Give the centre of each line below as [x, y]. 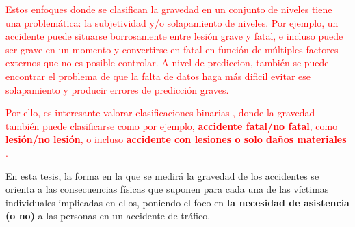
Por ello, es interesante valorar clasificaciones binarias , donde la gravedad [160, 112]
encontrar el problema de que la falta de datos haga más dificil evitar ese [158, 76]
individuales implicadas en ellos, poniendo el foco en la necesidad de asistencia [177, 202]
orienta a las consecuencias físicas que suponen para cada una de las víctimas [167, 189]
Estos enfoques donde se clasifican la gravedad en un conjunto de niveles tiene [169, 9]
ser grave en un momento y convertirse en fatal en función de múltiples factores [172, 49]
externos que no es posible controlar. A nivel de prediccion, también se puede [167, 63]
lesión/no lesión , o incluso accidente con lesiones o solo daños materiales [176, 139]
